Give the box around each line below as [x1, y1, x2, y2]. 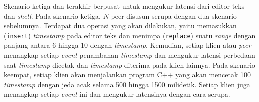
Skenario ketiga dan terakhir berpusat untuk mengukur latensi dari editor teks [4, 1, 245, 11]
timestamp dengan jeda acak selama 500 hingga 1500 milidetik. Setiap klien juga [4, 79, 250, 89]
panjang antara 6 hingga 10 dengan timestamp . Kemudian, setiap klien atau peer [4, 40, 251, 50]
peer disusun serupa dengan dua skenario [111, 10, 237, 21]
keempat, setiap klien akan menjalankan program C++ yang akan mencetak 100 [4, 69, 251, 80]
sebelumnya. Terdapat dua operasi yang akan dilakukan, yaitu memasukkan [4, 20, 237, 31]
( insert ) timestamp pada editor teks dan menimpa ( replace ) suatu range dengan [4, 30, 256, 40]
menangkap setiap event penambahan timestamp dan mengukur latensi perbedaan [4, 50, 255, 60]
